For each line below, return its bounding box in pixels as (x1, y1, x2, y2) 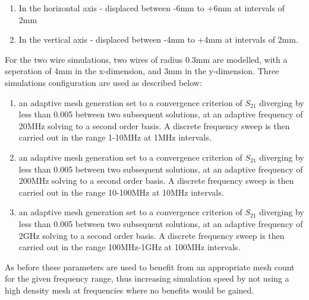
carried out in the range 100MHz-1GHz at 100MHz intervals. (18, 241, 241, 253)
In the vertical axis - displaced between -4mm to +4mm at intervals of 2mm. (18, 33, 298, 46)
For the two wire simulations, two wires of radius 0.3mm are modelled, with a (5, 53, 288, 65)
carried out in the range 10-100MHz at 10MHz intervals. (18, 186, 224, 198)
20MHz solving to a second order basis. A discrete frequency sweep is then (18, 119, 290, 132)
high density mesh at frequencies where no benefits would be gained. (5, 283, 254, 296)
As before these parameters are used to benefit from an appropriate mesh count (5, 260, 295, 273)
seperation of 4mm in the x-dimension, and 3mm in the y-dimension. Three (5, 65, 279, 77)
